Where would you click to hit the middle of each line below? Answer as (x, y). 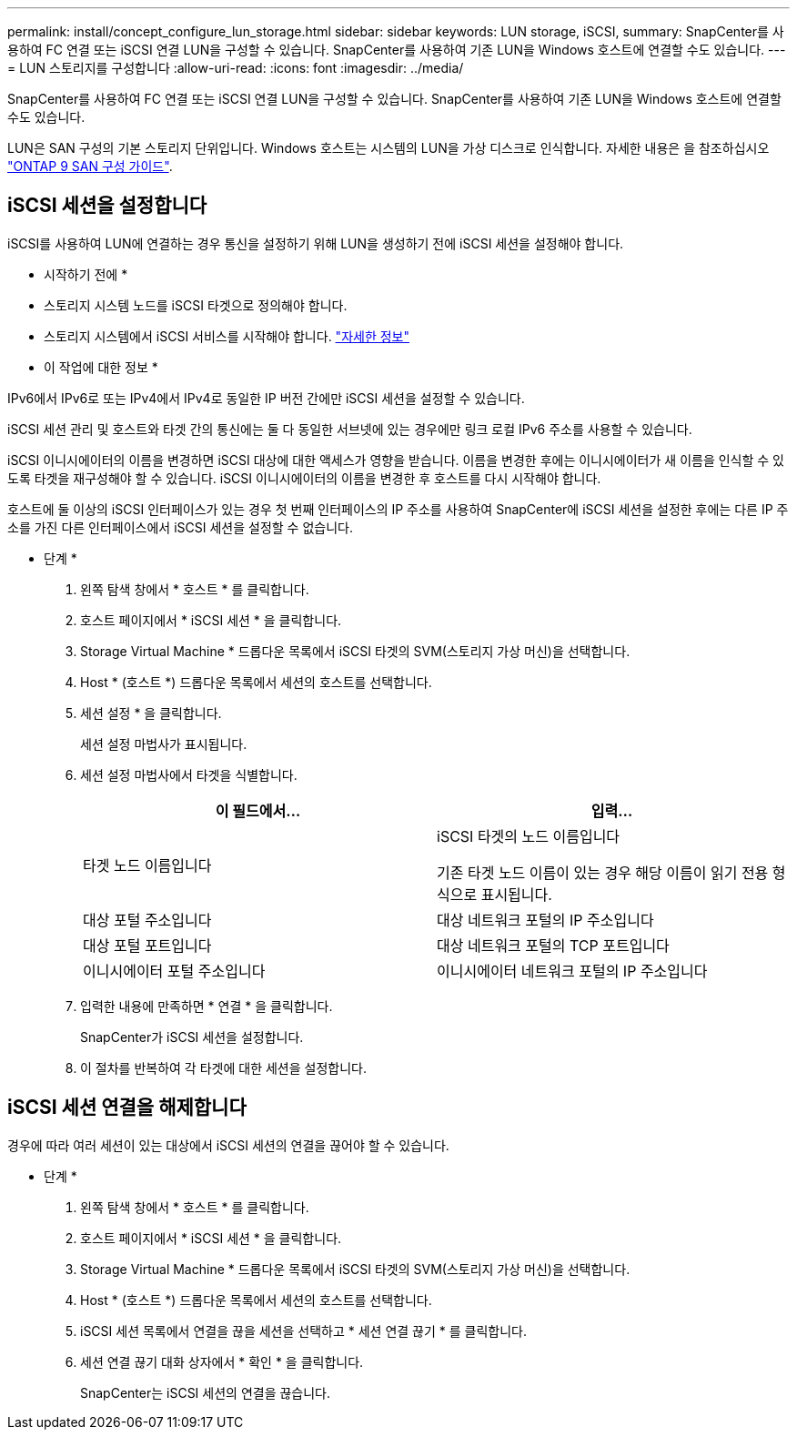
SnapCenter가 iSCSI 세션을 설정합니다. (192, 1037)
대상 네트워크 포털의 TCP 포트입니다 (553, 945)
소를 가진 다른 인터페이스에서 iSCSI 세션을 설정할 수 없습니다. (180, 527)
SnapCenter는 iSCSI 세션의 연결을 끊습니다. (206, 1392)
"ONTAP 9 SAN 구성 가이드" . (90, 166)
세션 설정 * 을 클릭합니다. (151, 713)
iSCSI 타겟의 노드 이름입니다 (529, 836)
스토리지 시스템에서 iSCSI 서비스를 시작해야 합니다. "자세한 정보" (227, 336)
